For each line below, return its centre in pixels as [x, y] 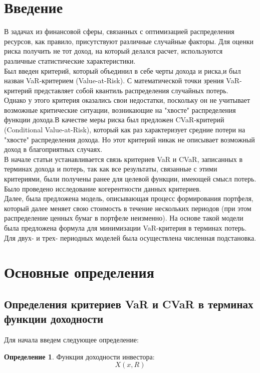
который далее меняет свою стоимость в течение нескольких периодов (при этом [128, 208]
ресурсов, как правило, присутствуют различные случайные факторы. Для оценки [129, 41]
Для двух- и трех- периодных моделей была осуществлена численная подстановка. [130, 237]
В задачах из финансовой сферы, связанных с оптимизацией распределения [119, 31]
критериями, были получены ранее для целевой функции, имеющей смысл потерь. [130, 179]
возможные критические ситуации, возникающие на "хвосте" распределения [120, 110]
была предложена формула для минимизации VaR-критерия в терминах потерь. [125, 228]
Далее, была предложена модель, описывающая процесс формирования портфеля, [129, 198]
